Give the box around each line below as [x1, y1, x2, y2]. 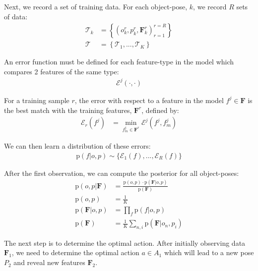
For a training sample [4, 95, 69, 105]
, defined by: [141, 105, 179, 115]
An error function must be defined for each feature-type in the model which [4, 56, 234, 67]
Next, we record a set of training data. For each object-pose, [4, 1, 188, 11]
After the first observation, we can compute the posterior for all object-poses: [4, 167, 239, 178]
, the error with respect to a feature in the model [74, 95, 224, 105]
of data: [4, 11, 28, 21]
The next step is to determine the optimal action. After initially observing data [4, 237, 246, 248]
